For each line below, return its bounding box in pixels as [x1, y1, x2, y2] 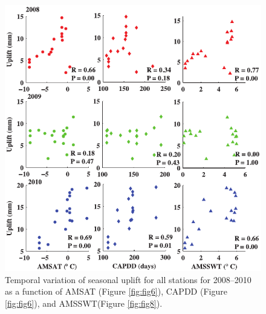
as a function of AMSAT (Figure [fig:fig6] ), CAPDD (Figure [5, 285, 227, 298]
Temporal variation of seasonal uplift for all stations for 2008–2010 [5, 273, 251, 286]
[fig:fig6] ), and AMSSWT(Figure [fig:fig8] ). [5, 296, 163, 309]
